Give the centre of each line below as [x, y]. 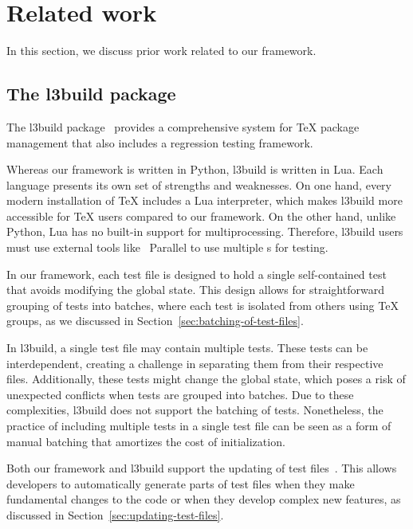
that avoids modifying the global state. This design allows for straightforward [195, 290]
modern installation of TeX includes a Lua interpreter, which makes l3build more [205, 200]
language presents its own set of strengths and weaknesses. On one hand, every [199, 184]
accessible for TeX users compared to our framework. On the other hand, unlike [201, 216]
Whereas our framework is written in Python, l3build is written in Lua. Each [195, 169]
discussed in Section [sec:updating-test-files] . [115, 514]
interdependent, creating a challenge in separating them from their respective [195, 363]
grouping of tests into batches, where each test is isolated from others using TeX [203, 305]
